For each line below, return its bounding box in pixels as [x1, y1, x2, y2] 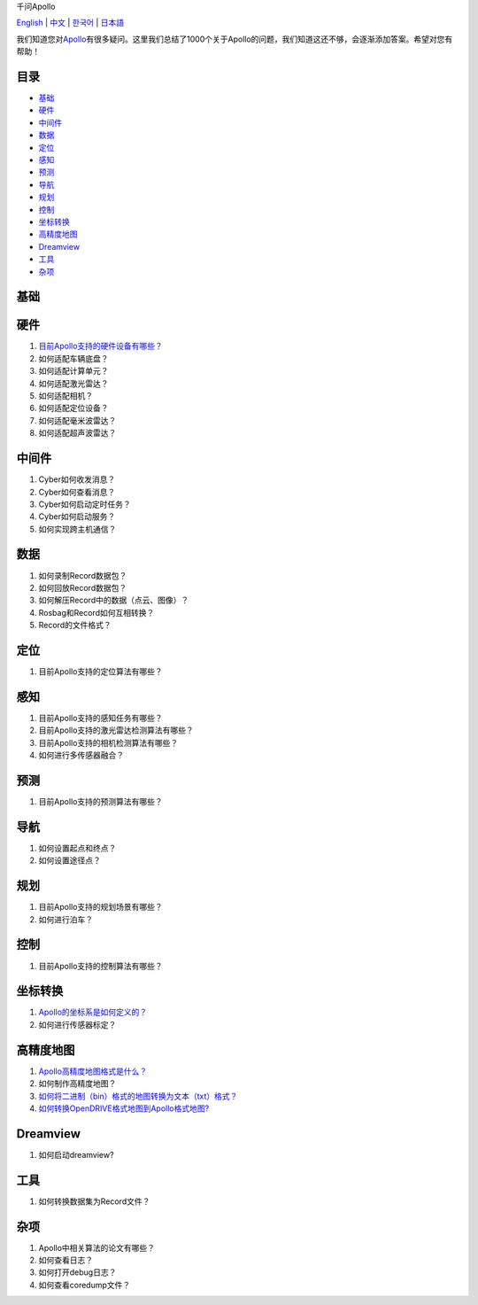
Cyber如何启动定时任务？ [38, 499, 132, 509]
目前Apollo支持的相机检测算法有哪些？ [38, 737, 179, 748]
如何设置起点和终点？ [38, 843, 117, 853]
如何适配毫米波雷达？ [38, 415, 117, 425]
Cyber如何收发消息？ [38, 474, 116, 485]
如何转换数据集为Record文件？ [38, 1196, 150, 1207]
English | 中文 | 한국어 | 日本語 [16, 18, 124, 28]
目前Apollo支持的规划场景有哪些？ [38, 902, 163, 913]
